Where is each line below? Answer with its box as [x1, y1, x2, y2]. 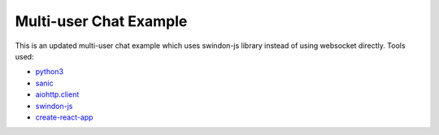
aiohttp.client [35, 89, 80, 99]
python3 [35, 67, 64, 76]
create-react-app [35, 112, 93, 122]
